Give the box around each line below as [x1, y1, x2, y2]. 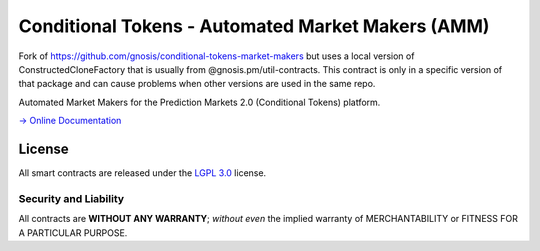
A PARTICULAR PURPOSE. [18, 226, 128, 239]
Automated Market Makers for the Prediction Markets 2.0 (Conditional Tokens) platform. [18, 96, 381, 108]
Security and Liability [18, 191, 125, 205]
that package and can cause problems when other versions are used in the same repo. [18, 78, 376, 90]
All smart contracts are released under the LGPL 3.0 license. [18, 167, 267, 179]
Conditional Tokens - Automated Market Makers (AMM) [18, 15, 490, 37]
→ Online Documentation [18, 115, 122, 127]
